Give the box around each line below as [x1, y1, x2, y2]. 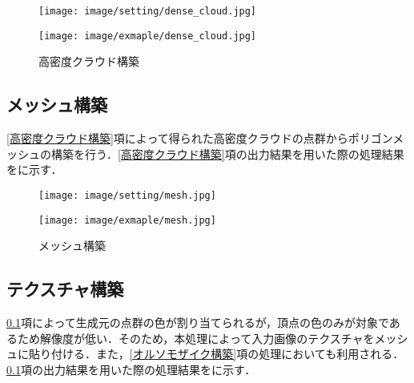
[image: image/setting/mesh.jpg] [38, 189, 216, 201]
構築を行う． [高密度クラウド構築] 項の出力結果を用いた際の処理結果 [50, 145, 404, 162]
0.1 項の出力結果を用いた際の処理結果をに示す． [6, 361, 256, 377]
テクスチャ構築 [6, 276, 124, 301]
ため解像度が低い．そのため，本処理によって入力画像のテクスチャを [17, 329, 375, 346]
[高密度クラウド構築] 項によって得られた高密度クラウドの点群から [6, 130, 348, 147]
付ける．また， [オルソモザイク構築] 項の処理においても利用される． [50, 345, 404, 362]
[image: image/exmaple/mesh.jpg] [38, 214, 216, 226]
